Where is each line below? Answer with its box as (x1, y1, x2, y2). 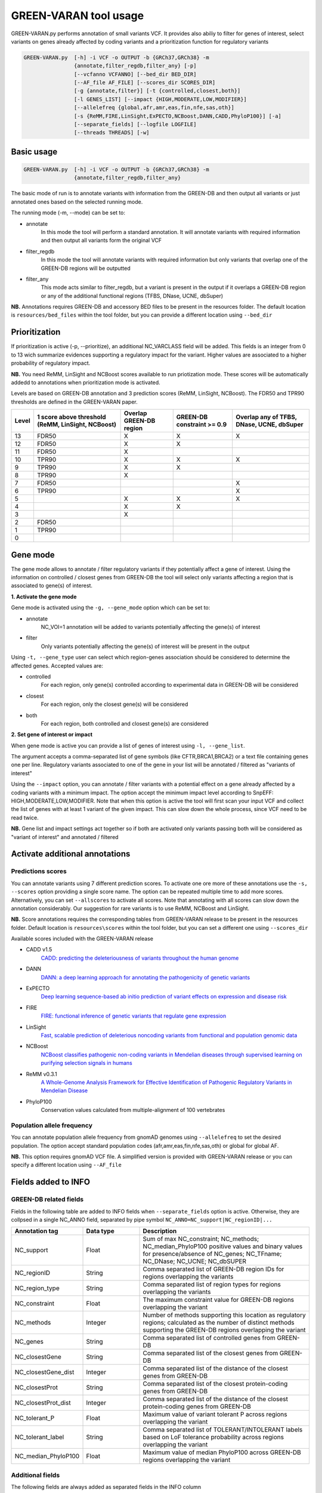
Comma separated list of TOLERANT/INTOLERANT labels (143, 1426, 303, 1434)
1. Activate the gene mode (11, 593, 77, 600)
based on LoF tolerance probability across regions (143, 1433, 284, 1442)
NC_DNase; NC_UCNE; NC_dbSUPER (143, 1257, 247, 1265)
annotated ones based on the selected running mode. (11, 198, 143, 205)
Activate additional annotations (11, 849, 131, 859)
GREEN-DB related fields (11, 1195, 83, 1203)
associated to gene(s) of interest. (11, 582, 92, 589)
